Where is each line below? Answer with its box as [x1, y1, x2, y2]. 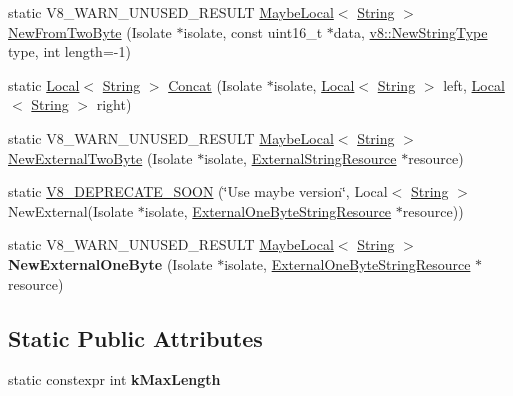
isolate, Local [273, 74, 355, 95]
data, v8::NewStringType [333, 21, 488, 42]
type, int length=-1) [8, 41, 131, 62]
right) [96, 94, 132, 115]
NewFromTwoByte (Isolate [8, 21, 172, 42]
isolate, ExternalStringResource [204, 147, 397, 168]
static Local [8, 74, 80, 95]
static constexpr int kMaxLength [8, 369, 221, 390]
